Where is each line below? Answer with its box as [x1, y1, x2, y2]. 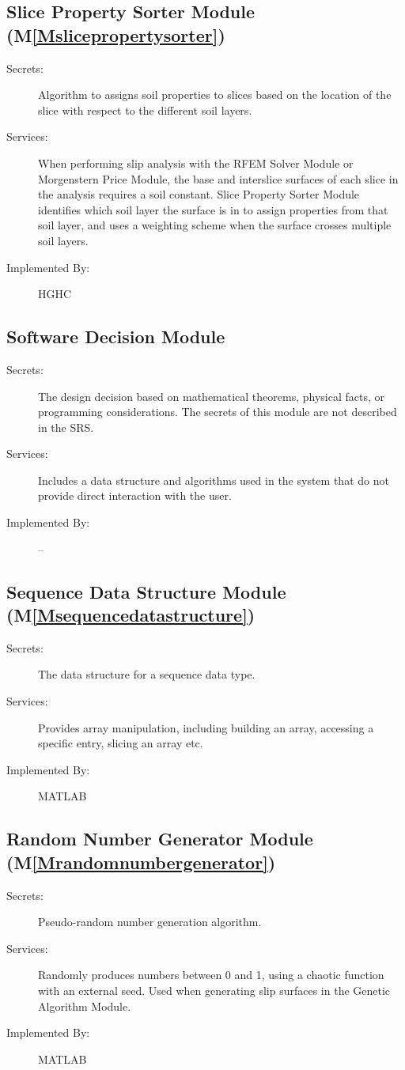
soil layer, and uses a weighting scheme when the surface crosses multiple [38, 217, 392, 233]
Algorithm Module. [38, 997, 131, 1014]
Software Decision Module [6, 324, 225, 349]
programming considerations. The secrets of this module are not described [38, 403, 397, 420]
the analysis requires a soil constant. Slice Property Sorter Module [38, 186, 360, 202]
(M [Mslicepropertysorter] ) [6, 22, 225, 47]
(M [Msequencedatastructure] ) [6, 603, 255, 627]
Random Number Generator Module [6, 826, 313, 851]
